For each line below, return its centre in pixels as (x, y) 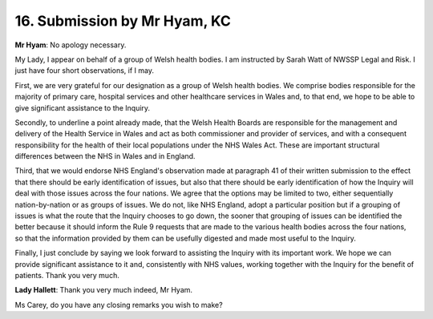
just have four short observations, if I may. (85, 71)
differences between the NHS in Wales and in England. (105, 156)
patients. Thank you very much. (67, 275)
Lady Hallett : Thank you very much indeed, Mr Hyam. (103, 290)
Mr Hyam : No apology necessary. (71, 45)
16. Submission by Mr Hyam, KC (123, 21)
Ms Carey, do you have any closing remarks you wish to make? (119, 305)
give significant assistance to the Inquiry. (83, 107)
